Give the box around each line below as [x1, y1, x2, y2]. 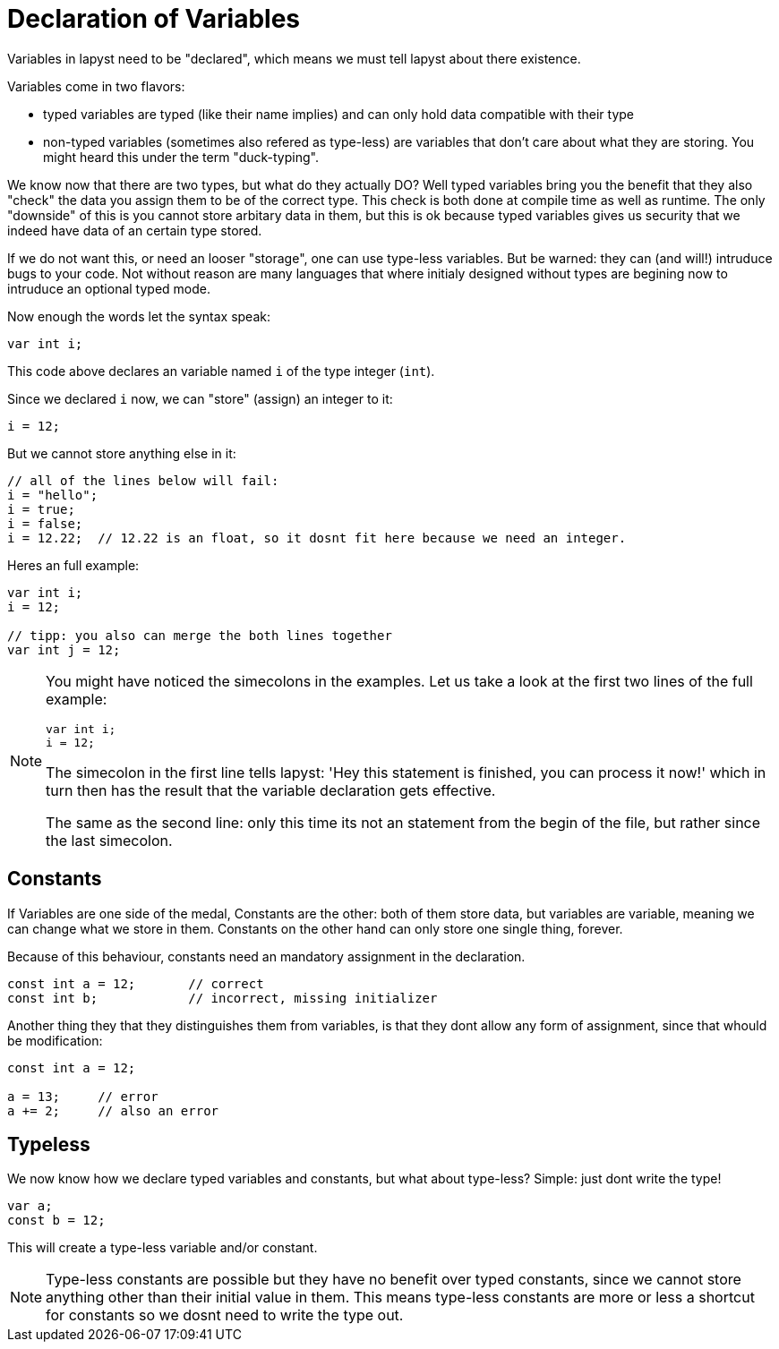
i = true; [7, 501, 75, 517]
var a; [7, 1199, 53, 1214]
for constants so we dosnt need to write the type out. [46, 1306, 404, 1325]
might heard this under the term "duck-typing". [43, 149, 319, 165]
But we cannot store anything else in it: [7, 445, 236, 461]
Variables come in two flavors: [7, 78, 185, 94]
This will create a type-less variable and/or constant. [7, 1240, 318, 1256]
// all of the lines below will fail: [7, 473, 279, 488]
